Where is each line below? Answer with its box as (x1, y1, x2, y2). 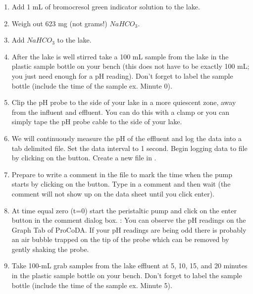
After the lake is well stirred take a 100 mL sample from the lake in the (11, 51, 229, 61)
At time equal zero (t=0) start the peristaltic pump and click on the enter (11, 205, 237, 215)
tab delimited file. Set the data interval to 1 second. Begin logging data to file (11, 143, 248, 153)
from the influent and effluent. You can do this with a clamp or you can (11, 106, 230, 117)
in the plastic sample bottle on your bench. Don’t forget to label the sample (11, 270, 242, 281)
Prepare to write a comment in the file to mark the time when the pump (11, 169, 232, 179)
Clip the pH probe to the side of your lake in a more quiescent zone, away (11, 97, 236, 107)
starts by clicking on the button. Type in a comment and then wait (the (11, 179, 231, 189)
